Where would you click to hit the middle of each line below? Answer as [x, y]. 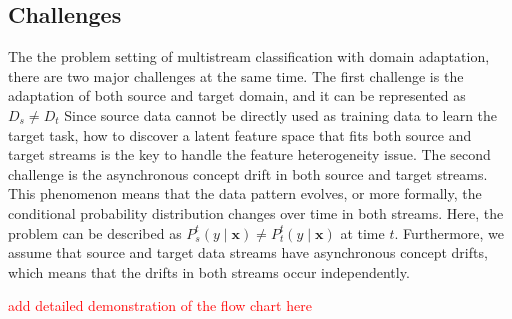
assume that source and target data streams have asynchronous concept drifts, [248, 252]
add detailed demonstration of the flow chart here [160, 305]
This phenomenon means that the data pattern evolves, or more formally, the [245, 193]
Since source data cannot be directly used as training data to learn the [281, 114]
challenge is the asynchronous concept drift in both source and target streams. [248, 173]
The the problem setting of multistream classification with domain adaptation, [249, 56]
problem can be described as [95, 232]
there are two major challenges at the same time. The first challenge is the [236, 75]
